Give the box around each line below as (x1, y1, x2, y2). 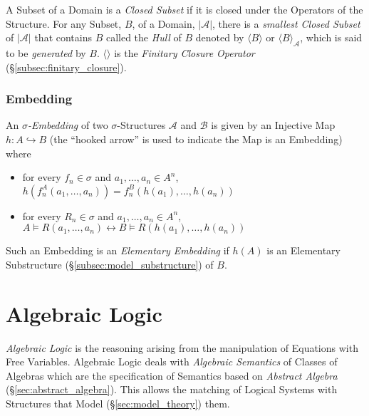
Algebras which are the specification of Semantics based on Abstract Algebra (6, 368, 338, 383)
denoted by (195, 30, 244, 45)
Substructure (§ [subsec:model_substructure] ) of (6, 256, 214, 271)
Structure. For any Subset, (6, 16, 122, 31)
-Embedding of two (27, 118, 108, 132)
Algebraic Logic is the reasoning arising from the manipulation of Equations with (6, 340, 358, 355)
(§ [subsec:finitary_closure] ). (6, 59, 127, 74)
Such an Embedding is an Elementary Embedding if (6, 243, 229, 258)
